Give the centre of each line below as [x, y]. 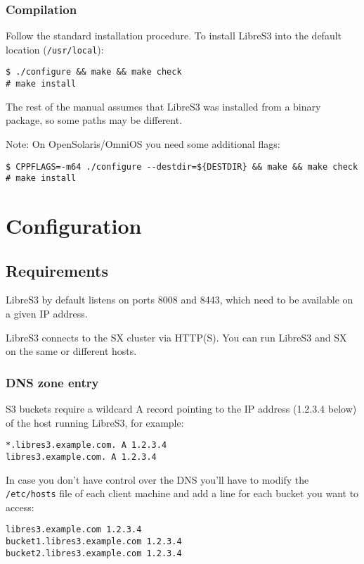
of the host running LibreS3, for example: [95, 422]
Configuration [74, 226]
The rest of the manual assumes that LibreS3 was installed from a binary [163, 106]
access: [20, 507]
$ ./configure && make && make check [94, 72]
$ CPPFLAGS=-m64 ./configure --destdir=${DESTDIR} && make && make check [182, 167]
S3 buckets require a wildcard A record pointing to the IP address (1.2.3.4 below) [181, 409]
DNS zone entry [52, 382]
